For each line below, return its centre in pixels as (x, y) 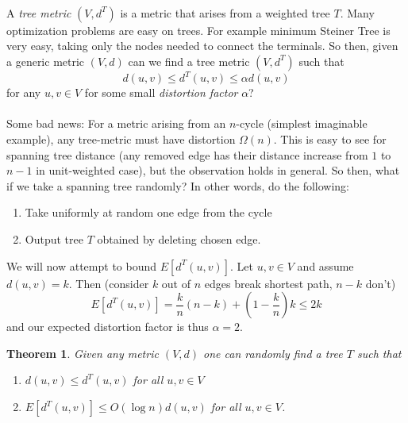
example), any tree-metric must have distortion (121, 139)
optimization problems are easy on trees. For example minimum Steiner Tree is (198, 30)
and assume (325, 265)
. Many (357, 12)
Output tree (54, 239)
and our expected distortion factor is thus (108, 327)
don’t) (381, 283)
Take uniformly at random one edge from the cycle (148, 212)
